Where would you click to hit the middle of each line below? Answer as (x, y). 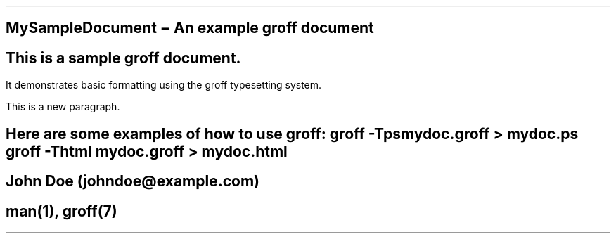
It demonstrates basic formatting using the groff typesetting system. (164, 85)
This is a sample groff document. (123, 58)
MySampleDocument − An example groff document (190, 28)
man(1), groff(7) (62, 211)
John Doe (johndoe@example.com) (133, 181)
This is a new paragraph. (63, 107)
